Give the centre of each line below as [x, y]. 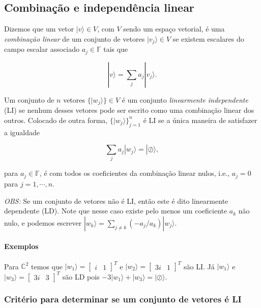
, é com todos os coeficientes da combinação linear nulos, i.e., [135, 173]
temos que [47, 266]
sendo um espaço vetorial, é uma [174, 29]
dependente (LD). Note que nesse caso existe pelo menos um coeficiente [116, 211]
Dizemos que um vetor [39, 29]
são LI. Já [199, 266]
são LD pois [81, 276]
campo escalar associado [42, 49]
